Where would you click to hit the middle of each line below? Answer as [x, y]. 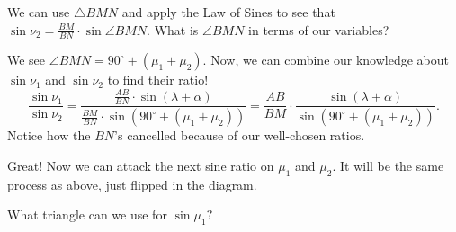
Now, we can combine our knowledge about [330, 60]
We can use [39, 12]
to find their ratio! [158, 80]
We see [27, 60]
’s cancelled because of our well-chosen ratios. [240, 135]
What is [176, 29]
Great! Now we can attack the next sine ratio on [141, 165]
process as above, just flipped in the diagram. [132, 184]
